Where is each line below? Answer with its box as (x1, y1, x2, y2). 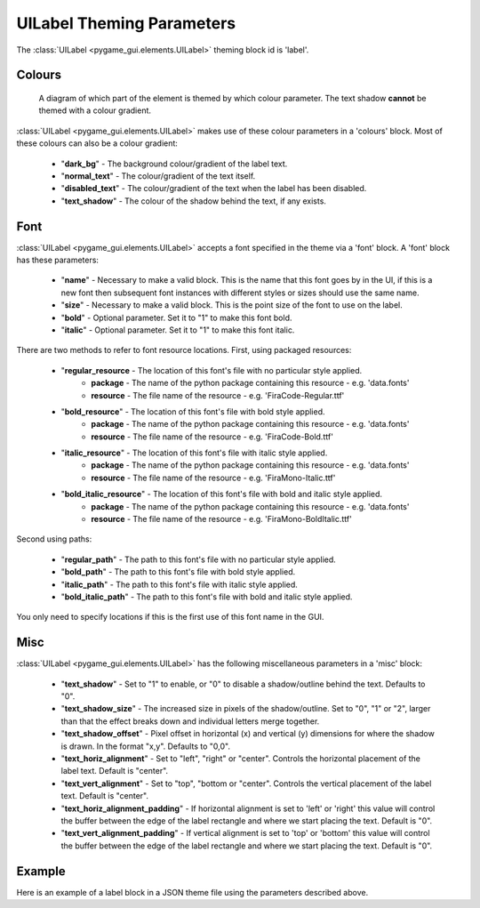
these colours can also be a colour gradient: (16, 138, 178, 149)
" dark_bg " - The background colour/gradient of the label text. (60, 158, 288, 169)
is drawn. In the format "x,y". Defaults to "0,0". (60, 741, 231, 751)
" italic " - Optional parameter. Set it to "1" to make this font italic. (60, 325, 295, 335)
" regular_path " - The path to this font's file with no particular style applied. (60, 554, 337, 565)
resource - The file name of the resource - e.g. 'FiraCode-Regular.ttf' (91, 390, 345, 400)
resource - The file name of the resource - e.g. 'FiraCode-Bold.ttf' (91, 431, 333, 442)
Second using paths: (16, 534, 92, 544)
